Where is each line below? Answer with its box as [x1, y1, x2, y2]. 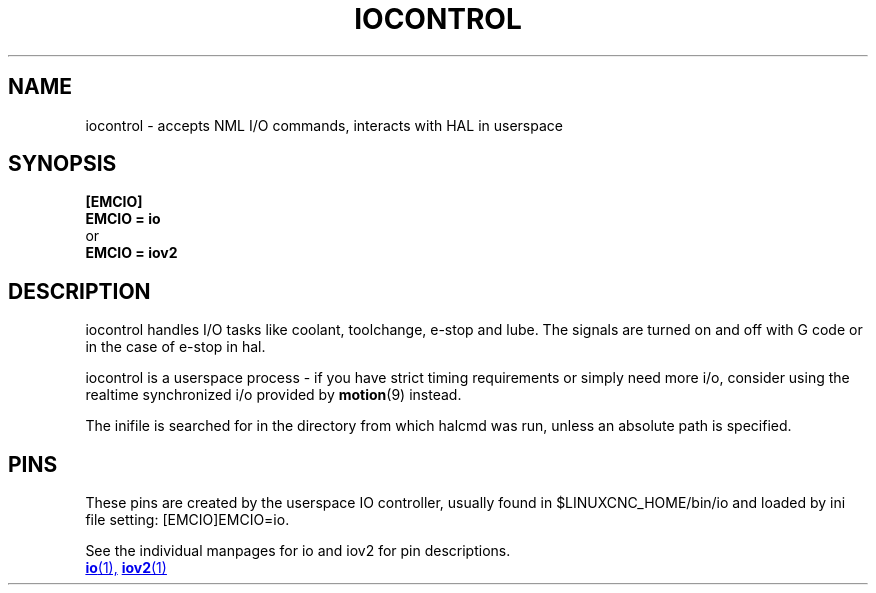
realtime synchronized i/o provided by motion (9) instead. [85, 386, 462, 404]
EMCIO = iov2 [85, 244, 178, 262]
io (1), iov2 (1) [85, 559, 167, 577]
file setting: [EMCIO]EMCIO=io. [85, 511, 290, 529]
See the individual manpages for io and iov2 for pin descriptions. [85, 542, 511, 560]
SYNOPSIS [8, 151, 117, 177]
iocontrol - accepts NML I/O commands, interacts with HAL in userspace [85, 116, 563, 134]
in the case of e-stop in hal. [85, 338, 266, 356]
